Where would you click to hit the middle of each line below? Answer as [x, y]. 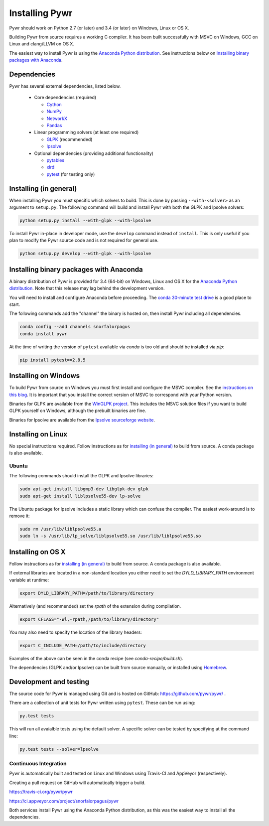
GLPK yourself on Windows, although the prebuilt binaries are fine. [78, 411]
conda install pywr [43, 334]
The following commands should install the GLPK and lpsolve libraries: [81, 476]
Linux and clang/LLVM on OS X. [42, 44]
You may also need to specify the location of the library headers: [75, 632]
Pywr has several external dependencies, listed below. [65, 86]
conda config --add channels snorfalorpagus [75, 327]
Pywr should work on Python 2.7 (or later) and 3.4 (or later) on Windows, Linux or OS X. [99, 28]
